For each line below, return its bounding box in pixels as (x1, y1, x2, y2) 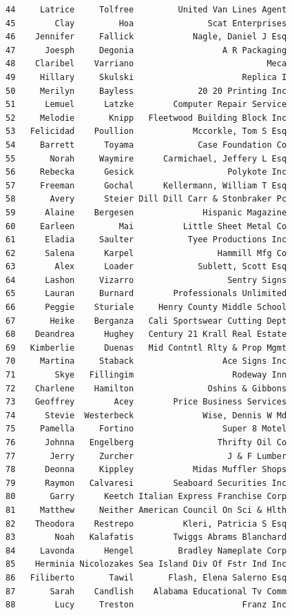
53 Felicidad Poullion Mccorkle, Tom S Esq (6, 126, 287, 137)
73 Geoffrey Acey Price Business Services (6, 397, 287, 407)
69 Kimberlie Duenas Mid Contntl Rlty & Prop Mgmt (6, 342, 287, 353)
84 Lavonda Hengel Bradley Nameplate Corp (6, 545, 287, 556)
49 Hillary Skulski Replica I (6, 72, 287, 82)
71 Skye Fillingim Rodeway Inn (6, 370, 287, 380)
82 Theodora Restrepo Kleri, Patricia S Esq (6, 518, 287, 529)
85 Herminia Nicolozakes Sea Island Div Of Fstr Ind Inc (6, 559, 287, 569)
